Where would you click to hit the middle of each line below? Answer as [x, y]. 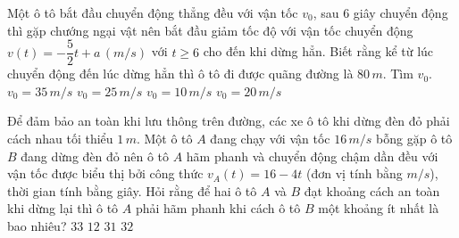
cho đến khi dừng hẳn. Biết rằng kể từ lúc [318, 51]
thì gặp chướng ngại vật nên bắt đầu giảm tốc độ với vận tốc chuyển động [210, 30]
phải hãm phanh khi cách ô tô [218, 208]
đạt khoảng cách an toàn [372, 190]
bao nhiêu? [37, 226]
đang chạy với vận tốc [270, 139]
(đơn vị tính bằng [354, 173]
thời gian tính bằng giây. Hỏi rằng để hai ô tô [132, 190]
